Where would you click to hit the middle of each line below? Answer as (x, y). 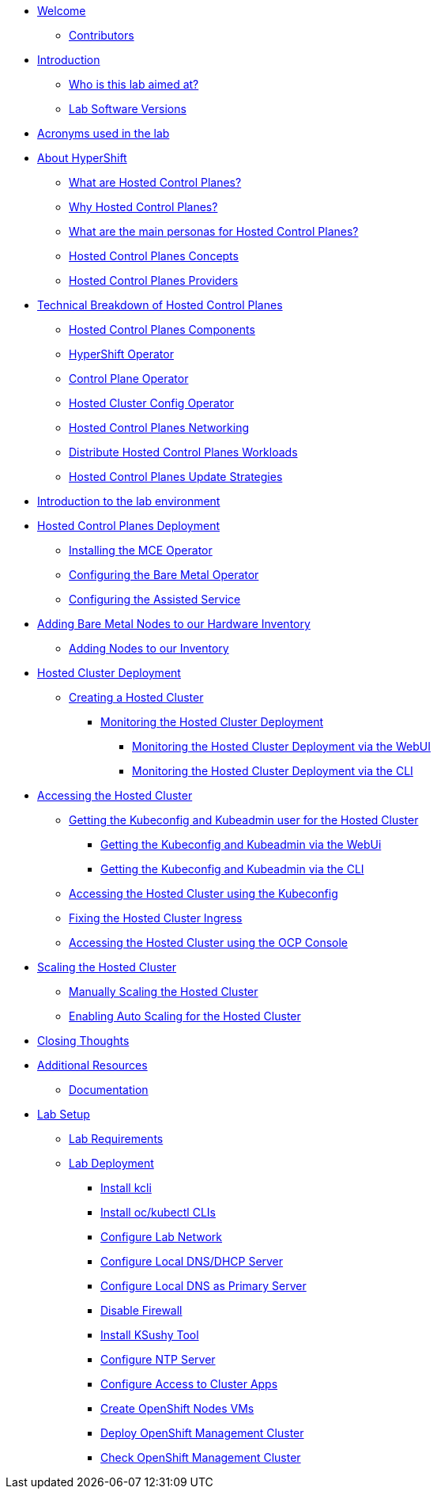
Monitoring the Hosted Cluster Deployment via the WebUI (281, 746)
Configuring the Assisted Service (155, 599)
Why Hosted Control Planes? (143, 207)
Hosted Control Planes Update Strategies (176, 477)
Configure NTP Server (158, 1359)
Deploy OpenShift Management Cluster (202, 1433)
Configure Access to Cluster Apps (189, 1384)
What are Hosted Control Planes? (155, 182)
